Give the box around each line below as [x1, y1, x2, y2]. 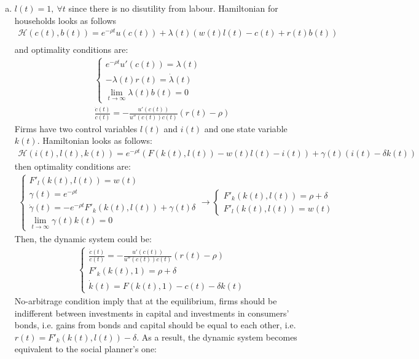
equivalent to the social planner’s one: [14, 342, 157, 355]
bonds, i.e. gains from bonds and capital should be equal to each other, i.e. [14, 318, 296, 331]
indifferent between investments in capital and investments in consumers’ [14, 306, 289, 319]
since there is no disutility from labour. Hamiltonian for [68, 2, 278, 14]
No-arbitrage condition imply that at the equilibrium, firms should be [14, 294, 277, 307]
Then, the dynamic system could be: [14, 232, 152, 245]
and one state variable [204, 122, 288, 135]
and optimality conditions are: [14, 43, 128, 56]
